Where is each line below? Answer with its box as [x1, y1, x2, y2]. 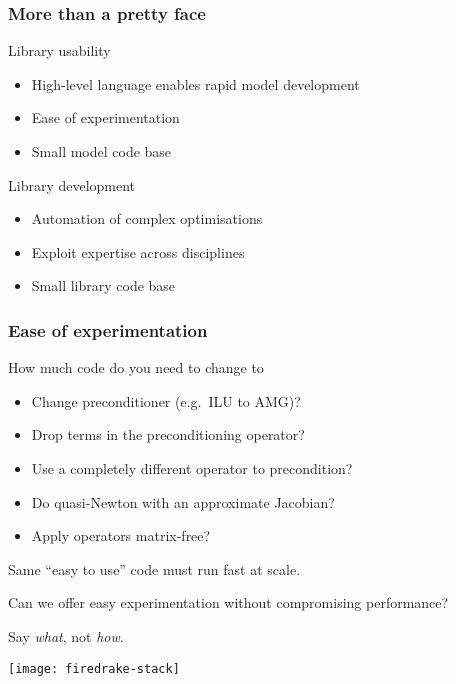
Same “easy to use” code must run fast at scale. [8, 558, 301, 579]
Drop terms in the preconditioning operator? [31, 424, 305, 445]
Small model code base [31, 141, 172, 161]
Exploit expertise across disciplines [31, 241, 245, 262]
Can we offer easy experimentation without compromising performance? [8, 592, 449, 613]
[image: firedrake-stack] [8, 661, 180, 676]
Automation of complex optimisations [31, 208, 263, 229]
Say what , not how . [8, 625, 124, 646]
